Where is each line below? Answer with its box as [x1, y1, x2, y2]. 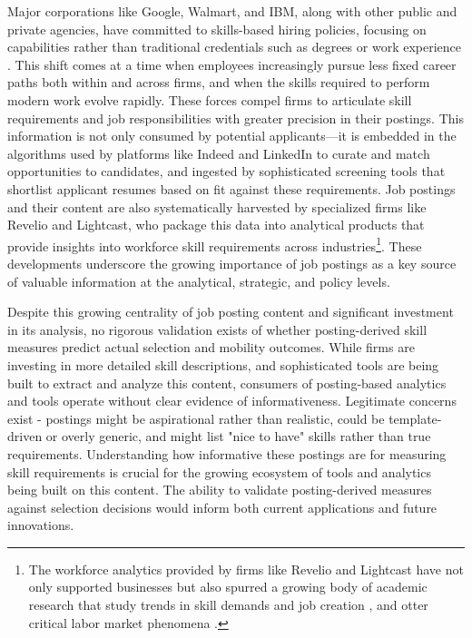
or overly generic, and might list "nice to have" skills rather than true [45, 427, 431, 446]
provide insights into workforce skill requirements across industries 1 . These [7, 233, 422, 255]
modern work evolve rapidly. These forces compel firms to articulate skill [7, 90, 412, 109]
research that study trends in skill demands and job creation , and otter [28, 595, 428, 614]
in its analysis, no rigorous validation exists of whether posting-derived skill [7, 319, 428, 339]
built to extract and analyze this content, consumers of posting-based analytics [7, 373, 447, 392]
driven [7, 427, 43, 446]
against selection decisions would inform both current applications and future [7, 497, 438, 516]
